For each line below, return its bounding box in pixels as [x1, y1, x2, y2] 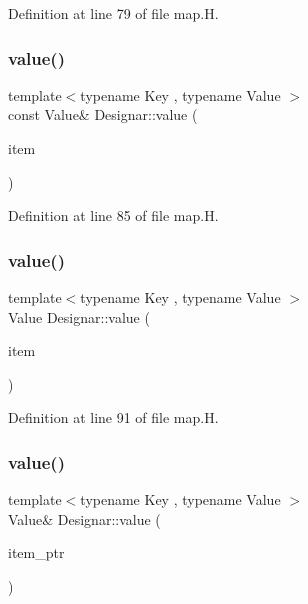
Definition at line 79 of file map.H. [8, 3, 219, 23]
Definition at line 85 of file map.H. [8, 205, 219, 226]
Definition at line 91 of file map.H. [8, 407, 219, 428]
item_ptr [8, 542, 65, 563]
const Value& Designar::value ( [8, 104, 198, 125]
